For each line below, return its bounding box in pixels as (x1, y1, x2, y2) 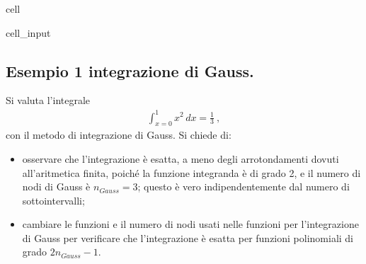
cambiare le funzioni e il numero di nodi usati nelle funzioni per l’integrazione (22, 217, 359, 231)
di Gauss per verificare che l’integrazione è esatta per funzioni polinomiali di (22, 230, 354, 245)
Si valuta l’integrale (6, 93, 91, 108)
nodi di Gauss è (22, 179, 91, 194)
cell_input (6, 25, 51, 40)
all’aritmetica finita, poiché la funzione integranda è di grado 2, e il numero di (22, 165, 361, 180)
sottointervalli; (22, 193, 85, 207)
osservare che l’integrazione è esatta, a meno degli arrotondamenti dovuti (22, 151, 339, 166)
